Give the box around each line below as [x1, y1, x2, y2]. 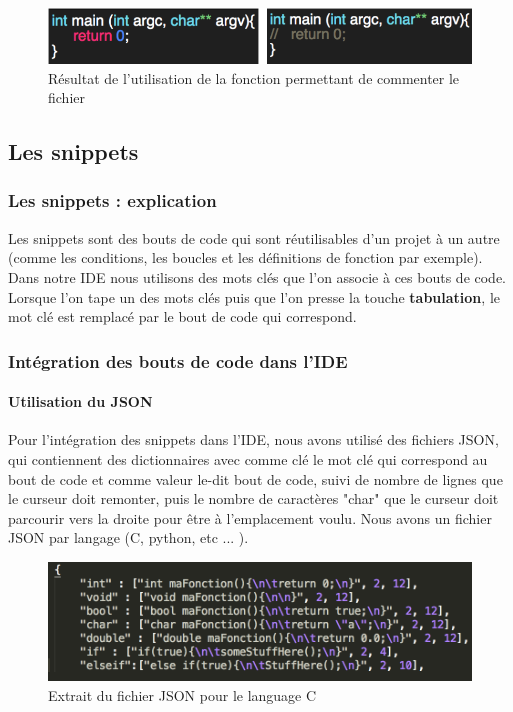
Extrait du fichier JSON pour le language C [48, 684, 317, 705]
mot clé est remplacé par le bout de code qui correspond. [8, 306, 357, 327]
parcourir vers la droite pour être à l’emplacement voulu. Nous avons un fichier [8, 507, 492, 528]
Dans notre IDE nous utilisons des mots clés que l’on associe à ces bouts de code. [8, 266, 507, 287]
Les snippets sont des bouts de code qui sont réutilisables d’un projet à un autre [8, 227, 500, 248]
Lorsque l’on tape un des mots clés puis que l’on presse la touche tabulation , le [8, 286, 500, 307]
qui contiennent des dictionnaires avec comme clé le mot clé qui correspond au [8, 448, 488, 469]
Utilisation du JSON [8, 391, 153, 412]
